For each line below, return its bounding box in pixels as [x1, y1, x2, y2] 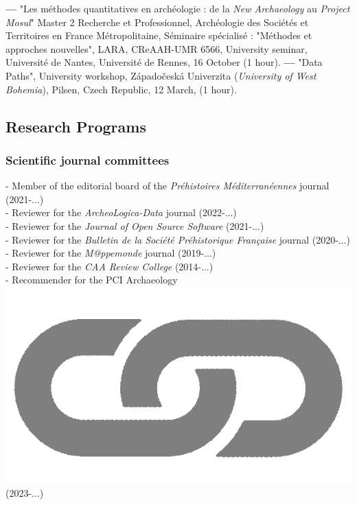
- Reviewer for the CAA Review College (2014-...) [5, 259, 214, 273]
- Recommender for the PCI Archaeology [5, 272, 178, 287]
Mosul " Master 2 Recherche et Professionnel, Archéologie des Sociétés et [5, 14, 309, 29]
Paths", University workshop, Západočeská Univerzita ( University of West [5, 68, 316, 82]
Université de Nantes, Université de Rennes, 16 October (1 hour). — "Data [5, 55, 323, 69]
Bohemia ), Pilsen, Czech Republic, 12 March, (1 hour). [5, 82, 237, 96]
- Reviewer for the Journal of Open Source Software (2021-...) [5, 218, 264, 233]
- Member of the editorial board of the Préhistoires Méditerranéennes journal [5, 178, 330, 193]
